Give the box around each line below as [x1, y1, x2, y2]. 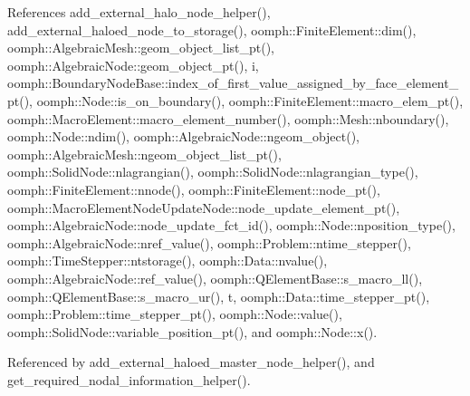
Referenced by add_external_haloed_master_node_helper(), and [7, 353, 375, 372]
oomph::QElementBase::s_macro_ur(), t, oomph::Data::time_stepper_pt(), [7, 286, 430, 305]
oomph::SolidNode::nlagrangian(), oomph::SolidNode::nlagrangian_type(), [7, 162, 418, 181]
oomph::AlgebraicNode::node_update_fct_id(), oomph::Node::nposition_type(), [7, 216, 456, 235]
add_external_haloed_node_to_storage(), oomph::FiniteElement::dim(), [7, 20, 417, 39]
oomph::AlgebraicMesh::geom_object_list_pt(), [7, 38, 275, 57]
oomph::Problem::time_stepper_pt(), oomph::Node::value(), [7, 304, 342, 324]
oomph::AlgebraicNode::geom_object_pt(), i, [7, 55, 259, 74]
